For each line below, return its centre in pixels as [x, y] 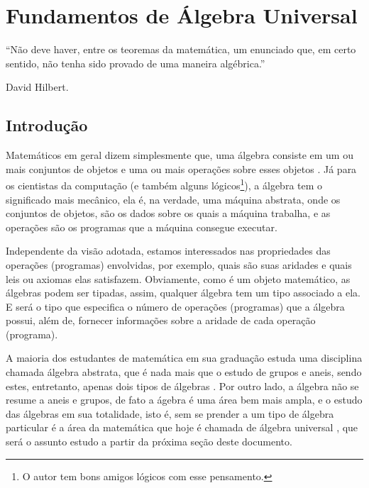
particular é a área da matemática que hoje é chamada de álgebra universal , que [182, 427]
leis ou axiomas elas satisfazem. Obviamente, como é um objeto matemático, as [178, 278]
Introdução [47, 125]
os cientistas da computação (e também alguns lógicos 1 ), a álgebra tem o [164, 184]
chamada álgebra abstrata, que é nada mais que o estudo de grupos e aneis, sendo [184, 372]
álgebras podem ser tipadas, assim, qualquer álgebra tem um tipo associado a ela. [183, 293]
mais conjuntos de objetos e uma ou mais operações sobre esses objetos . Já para [181, 168]
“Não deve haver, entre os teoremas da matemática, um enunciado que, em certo [181, 49]
